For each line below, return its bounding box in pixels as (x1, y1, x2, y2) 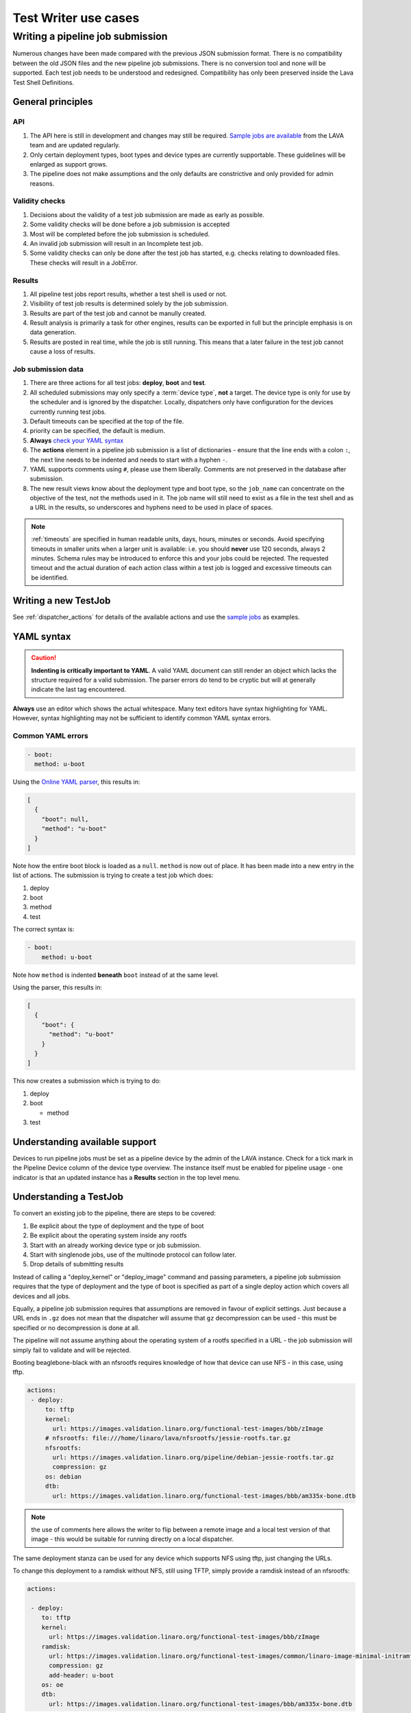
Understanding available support (12, 1136, 157, 1148)
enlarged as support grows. (29, 160, 108, 168)
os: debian (45, 1472, 82, 1480)
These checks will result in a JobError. (29, 258, 138, 267)
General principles (12, 96, 93, 108)
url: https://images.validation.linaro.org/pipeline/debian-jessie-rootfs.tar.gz (52, 1453, 335, 1462)
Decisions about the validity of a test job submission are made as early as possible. (29, 210, 265, 219)
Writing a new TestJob (12, 595, 111, 606)
